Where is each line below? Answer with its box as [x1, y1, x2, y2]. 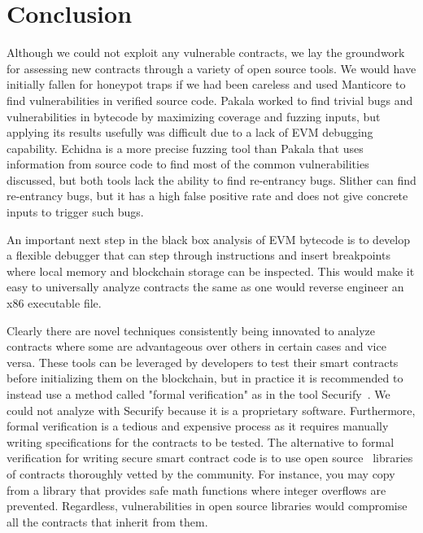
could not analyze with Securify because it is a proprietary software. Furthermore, [7, 401, 416, 418]
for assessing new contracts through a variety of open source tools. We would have [7, 59, 416, 76]
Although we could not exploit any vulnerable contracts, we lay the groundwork [7, 44, 405, 61]
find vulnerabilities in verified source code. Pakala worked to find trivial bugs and [7, 91, 413, 108]
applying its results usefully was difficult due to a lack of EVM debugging [7, 124, 373, 141]
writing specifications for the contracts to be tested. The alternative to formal [7, 433, 395, 450]
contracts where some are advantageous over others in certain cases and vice [7, 338, 386, 355]
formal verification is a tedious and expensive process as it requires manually [7, 417, 389, 435]
